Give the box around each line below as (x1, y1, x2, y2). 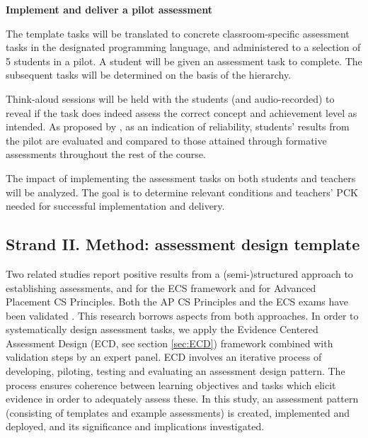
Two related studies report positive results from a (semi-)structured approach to (6, 266, 353, 281)
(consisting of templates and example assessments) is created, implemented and (6, 405, 350, 420)
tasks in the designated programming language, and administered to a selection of (6, 40, 361, 55)
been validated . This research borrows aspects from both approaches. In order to (6, 308, 359, 322)
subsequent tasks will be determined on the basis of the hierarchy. (6, 67, 292, 82)
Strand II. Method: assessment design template (6, 233, 360, 255)
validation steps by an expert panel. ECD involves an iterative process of (6, 349, 322, 364)
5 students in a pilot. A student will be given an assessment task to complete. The (6, 53, 362, 68)
